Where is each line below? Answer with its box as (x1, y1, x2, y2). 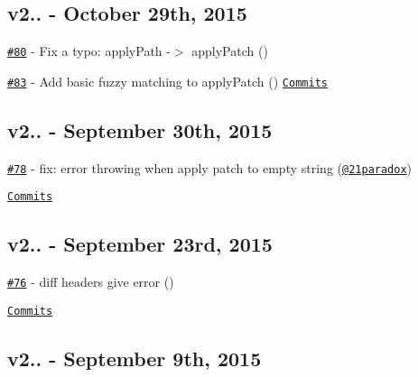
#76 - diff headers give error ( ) (7, 272, 174, 291)
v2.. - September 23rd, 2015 (7, 230, 273, 258)
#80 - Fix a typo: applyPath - (7, 41, 171, 60)
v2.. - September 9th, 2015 (7, 344, 262, 372)
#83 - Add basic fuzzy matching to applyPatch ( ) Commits (7, 71, 328, 90)
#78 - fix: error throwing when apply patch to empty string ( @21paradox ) (7, 158, 413, 177)
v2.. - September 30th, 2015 (7, 115, 273, 143)
